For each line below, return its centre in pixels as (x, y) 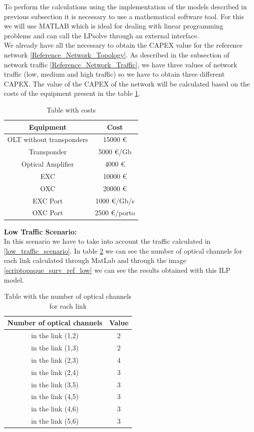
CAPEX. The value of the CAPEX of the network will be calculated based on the (127, 83)
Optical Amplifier (48, 164)
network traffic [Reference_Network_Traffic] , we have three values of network (121, 64)
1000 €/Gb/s (115, 200)
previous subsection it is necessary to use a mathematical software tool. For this (124, 16)
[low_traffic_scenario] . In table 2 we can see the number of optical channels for (123, 250)
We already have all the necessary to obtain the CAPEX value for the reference (123, 45)
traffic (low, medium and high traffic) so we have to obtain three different (114, 74)
